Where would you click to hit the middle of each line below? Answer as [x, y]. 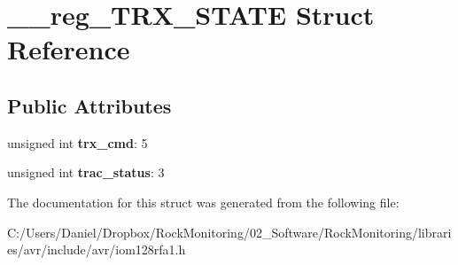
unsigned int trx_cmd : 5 [78, 142]
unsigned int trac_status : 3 [86, 172]
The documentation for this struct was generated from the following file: [203, 202]
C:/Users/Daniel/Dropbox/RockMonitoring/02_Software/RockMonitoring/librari [229, 232]
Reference [69, 49]
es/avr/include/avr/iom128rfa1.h [97, 249]
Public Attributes [89, 105]
